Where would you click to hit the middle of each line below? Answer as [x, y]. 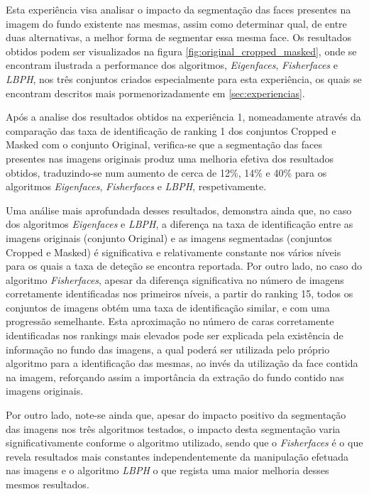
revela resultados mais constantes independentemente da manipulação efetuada [177, 456]
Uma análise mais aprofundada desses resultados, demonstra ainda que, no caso [179, 210]
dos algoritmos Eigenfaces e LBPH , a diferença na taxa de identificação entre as [180, 224]
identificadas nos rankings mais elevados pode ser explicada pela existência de [175, 335]
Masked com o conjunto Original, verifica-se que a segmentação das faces [164, 144]
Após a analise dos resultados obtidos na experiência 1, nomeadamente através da [183, 117]
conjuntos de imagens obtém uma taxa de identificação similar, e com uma [168, 307]
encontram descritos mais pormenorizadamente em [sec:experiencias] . [155, 93]
